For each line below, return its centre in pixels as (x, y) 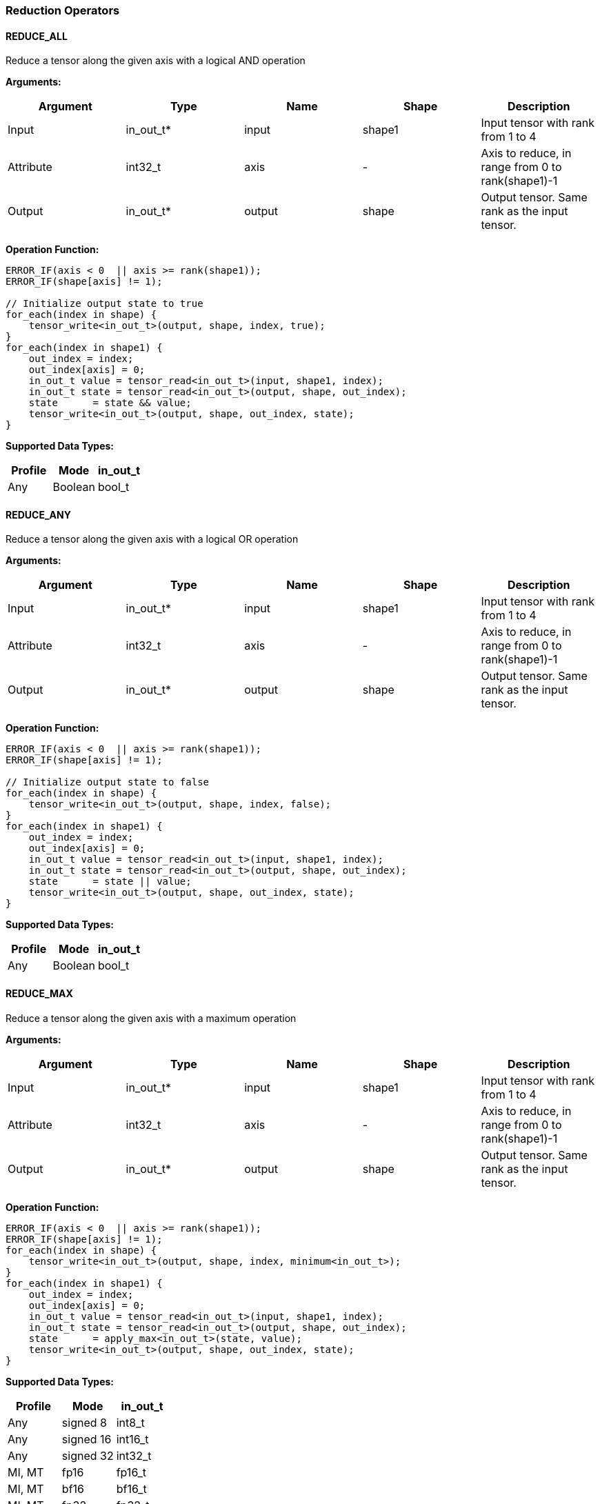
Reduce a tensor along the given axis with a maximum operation (151, 1018)
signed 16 (87, 1439)
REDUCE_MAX (39, 994)
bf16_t (131, 1488)
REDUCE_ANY (38, 514)
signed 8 (84, 1422)
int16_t (132, 1439)
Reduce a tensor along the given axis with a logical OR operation (152, 539)
